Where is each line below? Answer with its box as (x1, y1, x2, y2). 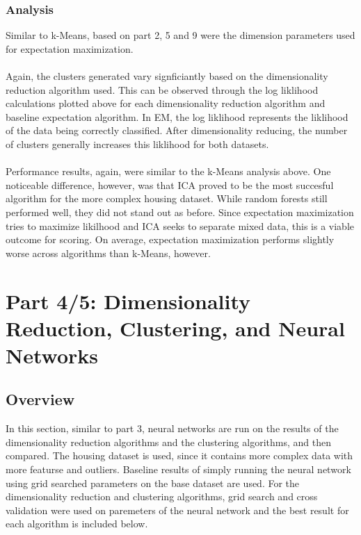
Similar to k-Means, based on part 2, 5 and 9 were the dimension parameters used (6, 28, 355, 42)
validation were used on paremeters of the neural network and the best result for (6, 502, 349, 517)
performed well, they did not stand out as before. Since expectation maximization (6, 204, 354, 219)
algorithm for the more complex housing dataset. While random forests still (6, 191, 328, 206)
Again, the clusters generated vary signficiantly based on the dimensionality (6, 69, 328, 83)
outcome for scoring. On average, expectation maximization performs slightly (6, 232, 335, 247)
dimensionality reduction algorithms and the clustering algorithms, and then (6, 434, 331, 449)
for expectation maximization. (6, 41, 134, 56)
